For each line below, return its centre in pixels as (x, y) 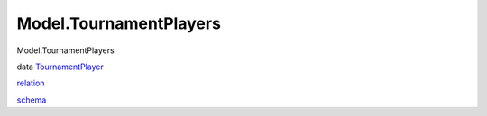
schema (32, 100)
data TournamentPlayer (60, 67)
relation (31, 83)
